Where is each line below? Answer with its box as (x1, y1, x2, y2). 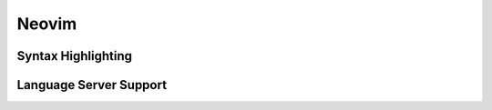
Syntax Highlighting (16, 48, 132, 64)
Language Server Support (16, 77, 168, 93)
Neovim (16, 14, 77, 34)
